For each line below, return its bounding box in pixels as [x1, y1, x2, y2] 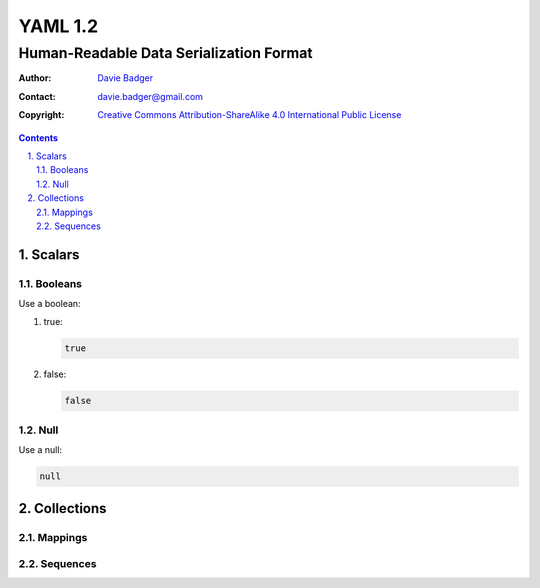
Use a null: [18, 444, 63, 456]
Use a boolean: [18, 298, 81, 310]
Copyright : [18, 109, 65, 121]
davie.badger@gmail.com [97, 90, 204, 102]
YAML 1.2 [18, 15, 99, 37]
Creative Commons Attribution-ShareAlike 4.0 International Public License [97, 109, 402, 121]
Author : [18, 72, 52, 84]
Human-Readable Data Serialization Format [18, 44, 313, 62]
